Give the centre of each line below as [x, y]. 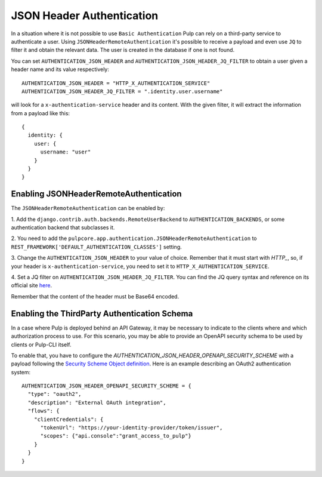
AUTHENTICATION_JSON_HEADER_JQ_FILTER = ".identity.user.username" [122, 91]
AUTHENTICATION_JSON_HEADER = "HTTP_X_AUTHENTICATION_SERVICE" [116, 83]
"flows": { [44, 411]
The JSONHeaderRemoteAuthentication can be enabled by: [88, 208]
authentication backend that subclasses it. [63, 227]
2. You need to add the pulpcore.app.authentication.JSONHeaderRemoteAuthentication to [134, 238]
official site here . [32, 285]
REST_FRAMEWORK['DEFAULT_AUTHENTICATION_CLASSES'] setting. [96, 247]
